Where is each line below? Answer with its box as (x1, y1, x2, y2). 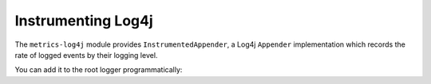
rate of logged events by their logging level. (14, 50, 158, 59)
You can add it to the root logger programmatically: (14, 65, 183, 74)
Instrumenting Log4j (14, 12, 153, 29)
